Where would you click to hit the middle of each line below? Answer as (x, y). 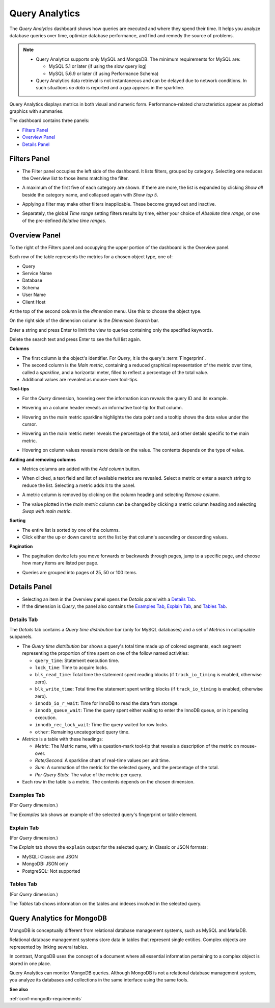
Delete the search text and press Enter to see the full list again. (75, 339)
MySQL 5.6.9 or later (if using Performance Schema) (104, 73)
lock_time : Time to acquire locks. (72, 668)
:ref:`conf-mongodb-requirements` (46, 999)
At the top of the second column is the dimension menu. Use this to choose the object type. (105, 311)
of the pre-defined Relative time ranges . (64, 220)
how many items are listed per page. (60, 563)
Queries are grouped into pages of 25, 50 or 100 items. (80, 572)
